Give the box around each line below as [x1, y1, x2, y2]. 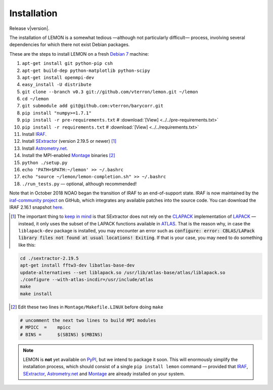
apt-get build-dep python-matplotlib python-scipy [22, 67, 150, 73]
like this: [18, 242, 36, 248]
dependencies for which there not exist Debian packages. [9, 42, 130, 48]
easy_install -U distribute [22, 82, 92, 88]
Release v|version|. [9, 25, 50, 31]
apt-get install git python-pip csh [22, 61, 113, 66]
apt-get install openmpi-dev [22, 74, 95, 81]
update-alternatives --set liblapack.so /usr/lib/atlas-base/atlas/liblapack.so [20, 269, 225, 276]
